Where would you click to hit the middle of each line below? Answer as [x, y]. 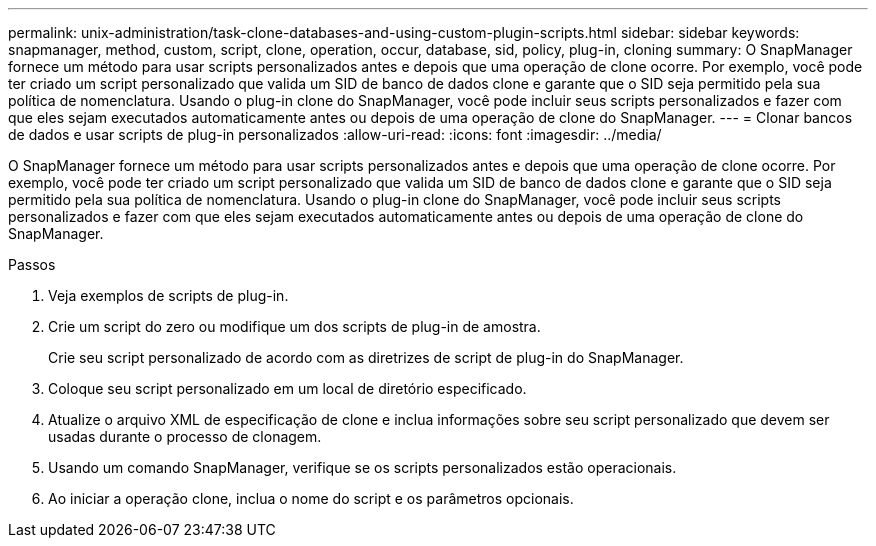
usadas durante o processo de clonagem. [185, 436]
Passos [32, 264]
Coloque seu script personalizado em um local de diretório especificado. [287, 388]
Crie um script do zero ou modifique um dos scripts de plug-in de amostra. [294, 326]
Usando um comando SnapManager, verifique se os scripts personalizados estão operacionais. [362, 467]
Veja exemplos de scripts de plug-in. [168, 295]
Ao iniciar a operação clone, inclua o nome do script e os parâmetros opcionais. [311, 498]
